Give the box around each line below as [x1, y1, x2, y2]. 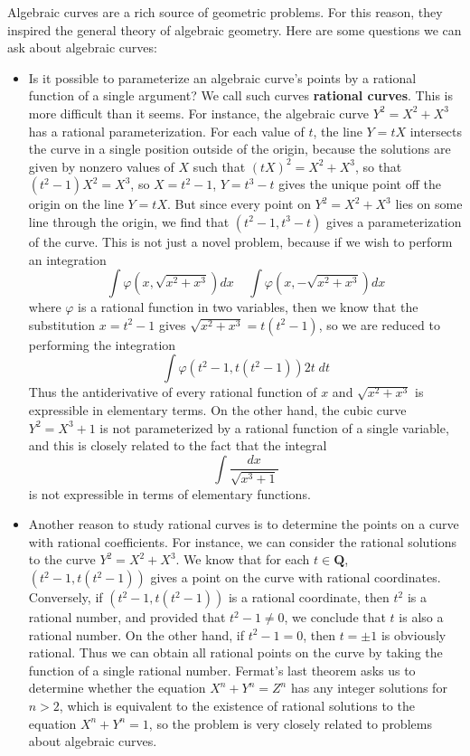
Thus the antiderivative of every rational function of [28, 383, 317, 402]
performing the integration [28, 335, 176, 354]
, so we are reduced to [318, 315, 440, 334]
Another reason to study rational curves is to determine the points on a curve [28, 515, 459, 534]
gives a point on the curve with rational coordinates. [150, 568, 441, 587]
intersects [409, 121, 463, 140]
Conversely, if [28, 588, 103, 607]
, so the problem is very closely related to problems [148, 713, 432, 732]
